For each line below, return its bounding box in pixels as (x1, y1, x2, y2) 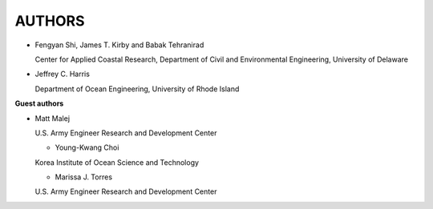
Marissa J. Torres (55, 172, 112, 182)
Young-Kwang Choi (55, 143, 119, 152)
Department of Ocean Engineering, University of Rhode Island (34, 84, 240, 94)
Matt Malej (34, 113, 71, 123)
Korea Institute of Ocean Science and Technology (34, 157, 200, 167)
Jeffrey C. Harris (34, 69, 90, 79)
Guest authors (14, 98, 64, 108)
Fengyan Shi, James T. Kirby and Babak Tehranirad (34, 40, 204, 50)
